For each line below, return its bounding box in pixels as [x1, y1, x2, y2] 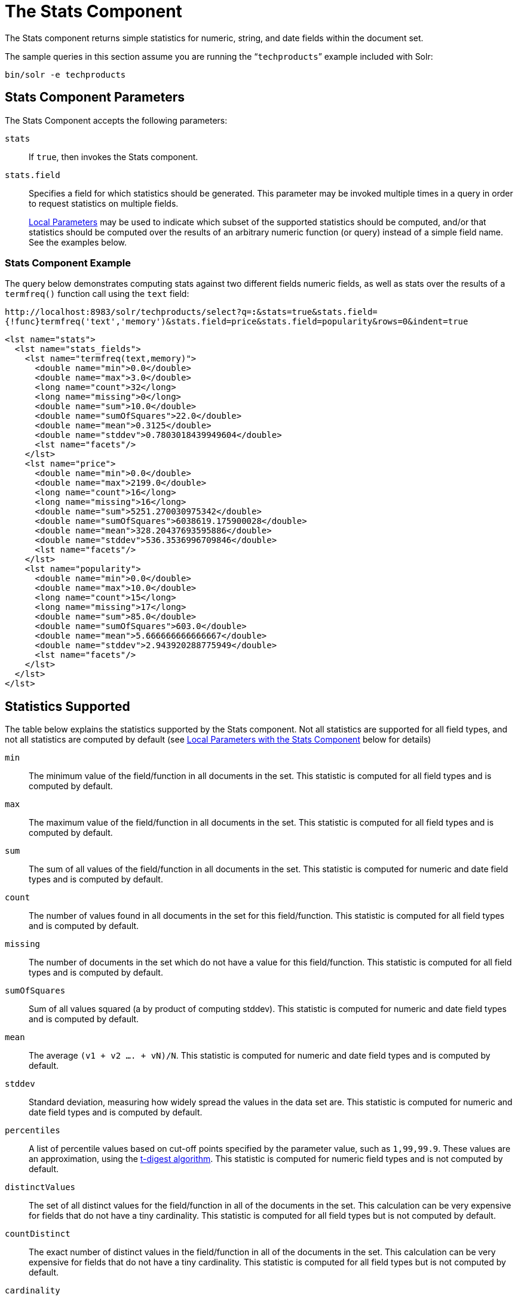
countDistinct [5, 1229, 71, 1239]
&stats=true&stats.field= [256, 307, 378, 317]
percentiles [5, 1126, 60, 1136]
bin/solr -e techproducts [5, 69, 126, 79]
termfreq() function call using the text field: [5, 289, 189, 299]
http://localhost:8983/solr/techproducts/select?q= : [5, 307, 257, 317]
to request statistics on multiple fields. [29, 198, 179, 209]
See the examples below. [29, 237, 127, 247]
